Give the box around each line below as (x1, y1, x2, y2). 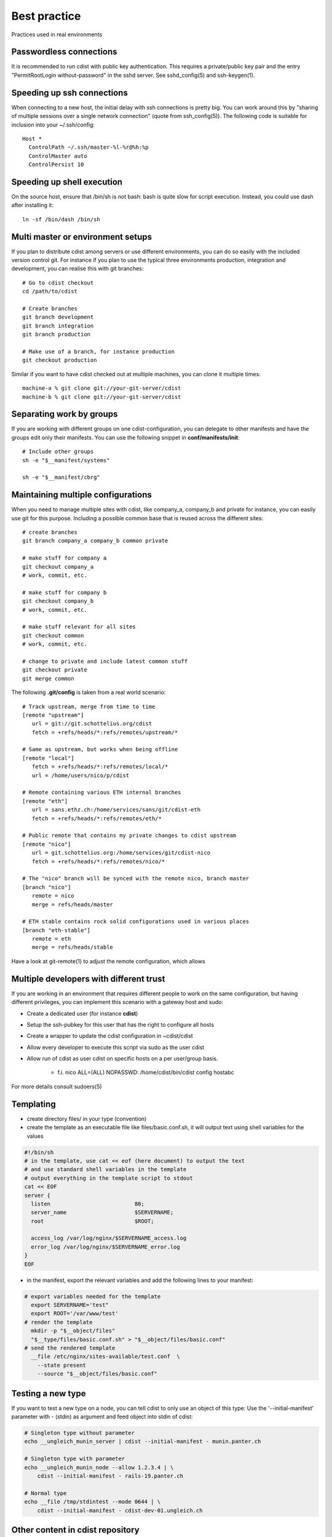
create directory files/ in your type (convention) (26, 1115, 147, 1122)
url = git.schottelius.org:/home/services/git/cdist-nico (31, 849, 210, 856)
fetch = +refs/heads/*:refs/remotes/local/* (31, 763, 168, 770)
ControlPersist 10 (28, 161, 84, 168)
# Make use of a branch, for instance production (22, 348, 175, 355)
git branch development (22, 314, 94, 321)
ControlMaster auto (28, 152, 87, 159)
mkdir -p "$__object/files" (31, 1327, 116, 1334)
